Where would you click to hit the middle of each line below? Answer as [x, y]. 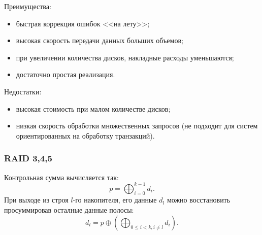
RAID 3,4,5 [28, 158]
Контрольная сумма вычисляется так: [61, 177]
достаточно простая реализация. [65, 74]
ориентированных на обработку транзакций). [85, 135]
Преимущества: [28, 6]
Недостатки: [23, 91]
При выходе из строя [36, 200]
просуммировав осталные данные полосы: [69, 210]
